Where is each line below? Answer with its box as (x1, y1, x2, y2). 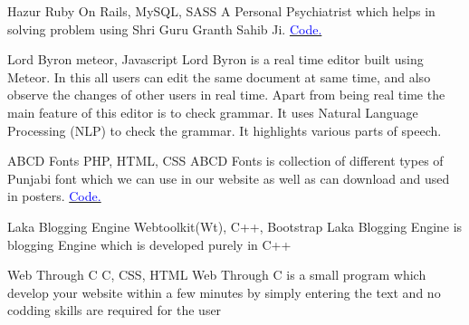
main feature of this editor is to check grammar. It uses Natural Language (7, 102, 418, 121)
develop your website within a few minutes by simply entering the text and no (7, 282, 441, 301)
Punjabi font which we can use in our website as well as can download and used (7, 168, 450, 187)
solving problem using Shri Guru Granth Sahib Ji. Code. (7, 19, 322, 38)
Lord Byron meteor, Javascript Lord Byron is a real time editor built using (7, 50, 424, 69)
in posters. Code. (7, 186, 101, 206)
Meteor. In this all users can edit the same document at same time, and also (7, 67, 431, 86)
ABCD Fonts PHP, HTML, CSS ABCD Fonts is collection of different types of (7, 151, 444, 170)
